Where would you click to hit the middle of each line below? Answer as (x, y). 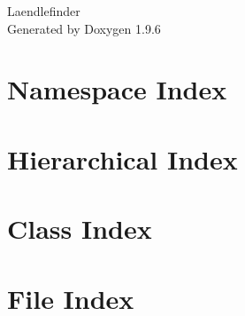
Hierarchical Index (122, 158)
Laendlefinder (44, 11)
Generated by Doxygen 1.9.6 (84, 28)
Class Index (80, 229)
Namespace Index (117, 89)
